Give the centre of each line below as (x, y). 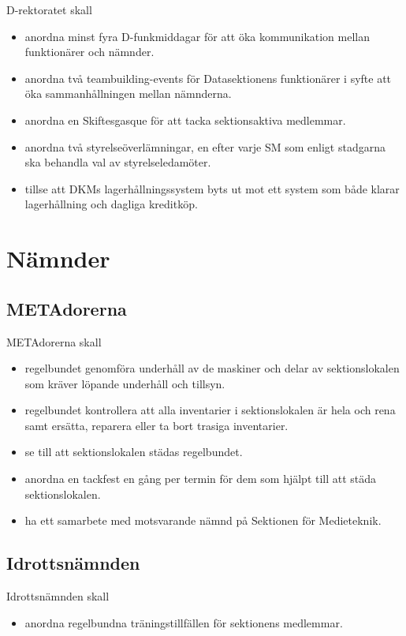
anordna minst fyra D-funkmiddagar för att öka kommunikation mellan (197, 36)
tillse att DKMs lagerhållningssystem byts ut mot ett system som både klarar (212, 188)
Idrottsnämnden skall (58, 596)
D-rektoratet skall (49, 9)
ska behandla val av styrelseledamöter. (118, 162)
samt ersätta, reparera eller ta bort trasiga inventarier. (156, 425)
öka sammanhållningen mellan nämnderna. (128, 94)
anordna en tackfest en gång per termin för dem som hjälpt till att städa (201, 479)
